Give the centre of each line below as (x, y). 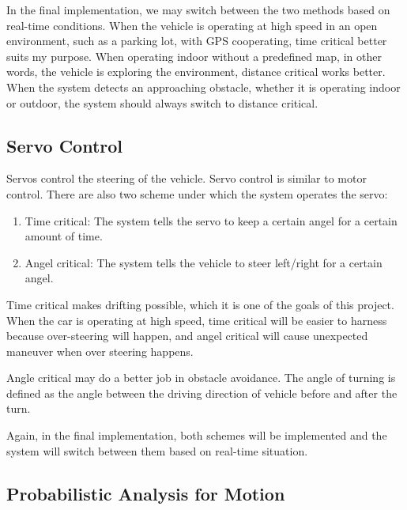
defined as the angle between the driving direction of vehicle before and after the (202, 393)
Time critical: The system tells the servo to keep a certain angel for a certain (211, 220)
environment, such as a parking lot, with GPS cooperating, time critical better (197, 41)
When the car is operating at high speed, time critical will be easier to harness (197, 320)
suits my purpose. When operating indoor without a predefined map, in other (194, 56)
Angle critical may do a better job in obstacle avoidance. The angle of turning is (201, 378)
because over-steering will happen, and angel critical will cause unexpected (187, 336)
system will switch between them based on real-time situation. (157, 450)
